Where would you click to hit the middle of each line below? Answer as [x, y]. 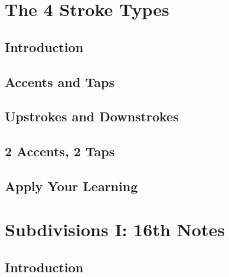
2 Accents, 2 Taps [60, 151]
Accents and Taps [60, 81]
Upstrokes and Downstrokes [92, 116]
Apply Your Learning [71, 186]
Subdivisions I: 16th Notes [115, 229]
